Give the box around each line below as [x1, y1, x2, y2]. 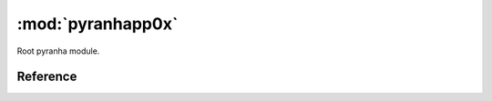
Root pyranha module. [16, 45, 100, 56]
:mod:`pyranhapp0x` [16, 14, 179, 34]
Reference [16, 69, 77, 85]
